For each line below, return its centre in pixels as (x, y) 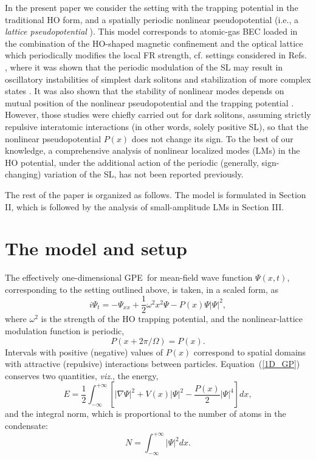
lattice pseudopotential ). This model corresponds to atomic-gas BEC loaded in (151, 31)
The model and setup (96, 248)
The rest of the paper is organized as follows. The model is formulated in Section (156, 194)
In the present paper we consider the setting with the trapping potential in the (152, 7)
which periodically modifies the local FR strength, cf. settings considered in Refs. (156, 55)
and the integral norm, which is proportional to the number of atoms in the (146, 414)
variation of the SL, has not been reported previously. (144, 174)
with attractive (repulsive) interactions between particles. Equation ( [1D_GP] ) (153, 364)
